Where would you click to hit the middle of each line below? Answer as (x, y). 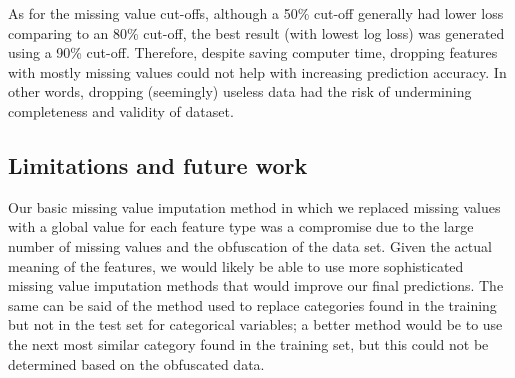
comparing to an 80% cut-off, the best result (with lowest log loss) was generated (256, 32)
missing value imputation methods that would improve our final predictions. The (256, 285)
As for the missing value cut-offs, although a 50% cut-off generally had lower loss (256, 13)
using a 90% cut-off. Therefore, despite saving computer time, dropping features (253, 52)
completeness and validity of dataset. (121, 110)
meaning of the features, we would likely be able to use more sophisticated (236, 265)
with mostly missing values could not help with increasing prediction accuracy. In (257, 71)
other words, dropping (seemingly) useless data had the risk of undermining (240, 91)
